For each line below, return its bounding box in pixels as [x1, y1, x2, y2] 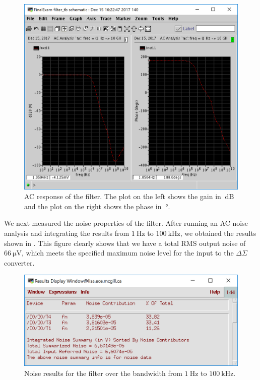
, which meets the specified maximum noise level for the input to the [22, 247, 234, 258]
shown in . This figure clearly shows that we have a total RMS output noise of [4, 237, 246, 248]
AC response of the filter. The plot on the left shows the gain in [24, 191, 221, 202]
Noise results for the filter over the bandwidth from [24, 367, 182, 378]
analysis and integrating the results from [4, 228, 129, 238]
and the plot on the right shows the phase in [24, 201, 162, 211]
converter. [4, 257, 35, 268]
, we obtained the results [180, 228, 256, 238]
